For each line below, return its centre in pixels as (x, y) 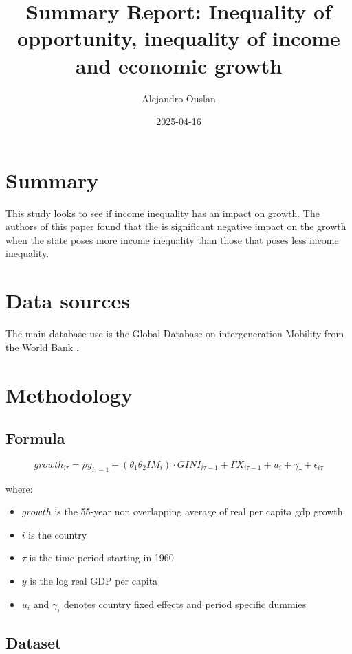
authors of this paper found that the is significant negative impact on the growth (176, 226)
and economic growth (179, 65)
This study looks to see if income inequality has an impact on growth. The (163, 213)
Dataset (34, 642)
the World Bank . (42, 347)
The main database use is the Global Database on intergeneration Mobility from (175, 334)
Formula (35, 438)
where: (19, 488)
